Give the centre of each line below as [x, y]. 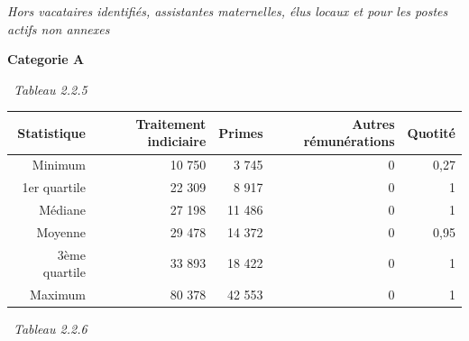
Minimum [59, 165]
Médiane [62, 209]
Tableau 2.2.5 [51, 89]
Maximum [58, 295]
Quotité [431, 132]
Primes [241, 132]
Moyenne [61, 231]
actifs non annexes [59, 28]
